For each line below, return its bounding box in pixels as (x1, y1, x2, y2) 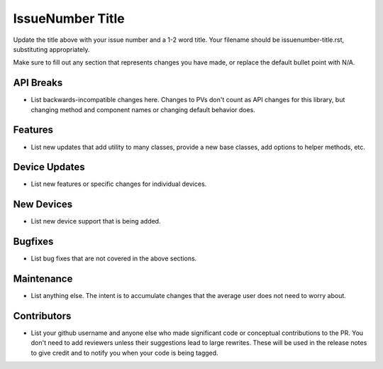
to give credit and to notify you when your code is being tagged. (30, 348, 219, 357)
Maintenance (13, 273, 73, 285)
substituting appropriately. (13, 45, 90, 53)
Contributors (13, 309, 72, 322)
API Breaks (13, 77, 63, 89)
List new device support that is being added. (30, 217, 161, 226)
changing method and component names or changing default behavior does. (30, 105, 255, 114)
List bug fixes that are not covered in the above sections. (30, 254, 197, 263)
